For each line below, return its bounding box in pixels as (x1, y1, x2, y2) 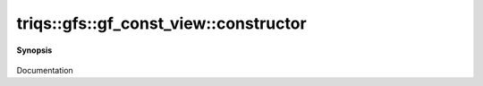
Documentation (16, 64, 73, 75)
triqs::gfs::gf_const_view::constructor (16, 13, 308, 33)
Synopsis (16, 45, 53, 56)
